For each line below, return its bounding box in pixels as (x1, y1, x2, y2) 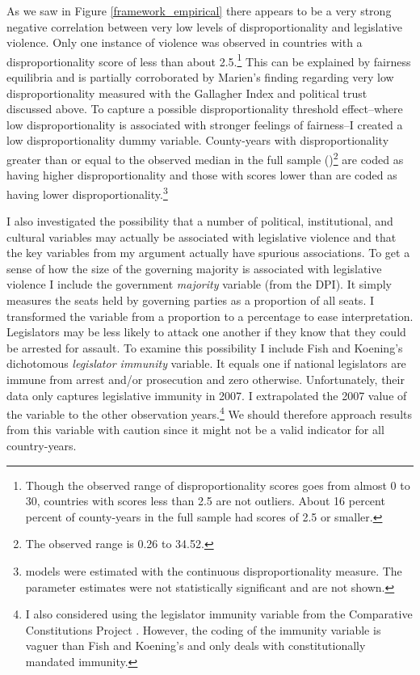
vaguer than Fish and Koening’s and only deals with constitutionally (25, 637, 366, 654)
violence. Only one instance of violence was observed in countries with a (6, 34, 363, 51)
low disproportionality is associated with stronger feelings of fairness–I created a (6, 116, 403, 133)
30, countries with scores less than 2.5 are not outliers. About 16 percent (25, 492, 385, 509)
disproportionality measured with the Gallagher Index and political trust (6, 84, 367, 101)
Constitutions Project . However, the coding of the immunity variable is (25, 621, 381, 638)
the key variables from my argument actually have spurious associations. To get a (6, 244, 410, 261)
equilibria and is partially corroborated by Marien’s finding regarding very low (6, 69, 394, 86)
